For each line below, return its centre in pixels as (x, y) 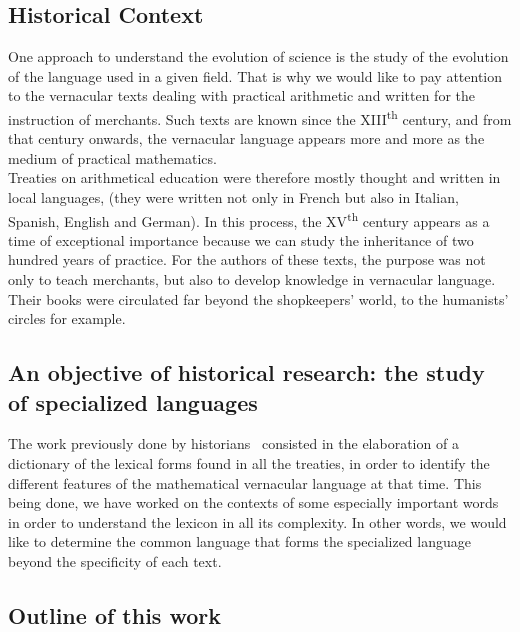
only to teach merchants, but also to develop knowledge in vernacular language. (252, 279)
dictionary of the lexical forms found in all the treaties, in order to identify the (249, 463)
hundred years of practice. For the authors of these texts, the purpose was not (247, 259)
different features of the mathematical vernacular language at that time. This (245, 482)
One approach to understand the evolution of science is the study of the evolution (258, 56)
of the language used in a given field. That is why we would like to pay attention (255, 75)
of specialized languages (133, 401)
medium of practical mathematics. (112, 157)
